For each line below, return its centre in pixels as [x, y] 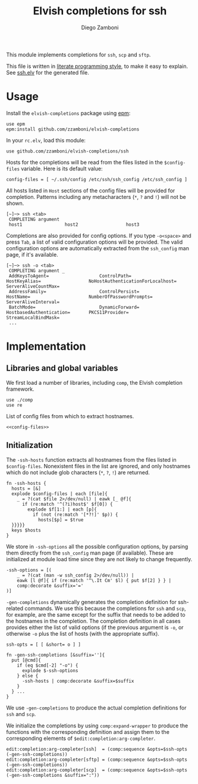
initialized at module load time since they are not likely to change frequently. [99, 559]
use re [14, 405]
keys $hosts [26, 530]
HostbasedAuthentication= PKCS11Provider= [67, 312]
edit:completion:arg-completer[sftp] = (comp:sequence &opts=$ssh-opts [97, 760]
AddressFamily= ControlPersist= [74, 291]
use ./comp [20, 400]
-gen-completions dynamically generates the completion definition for [91, 602]
